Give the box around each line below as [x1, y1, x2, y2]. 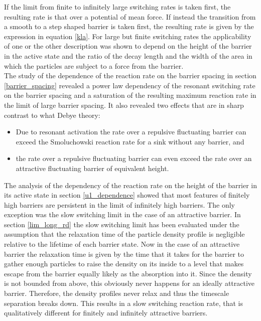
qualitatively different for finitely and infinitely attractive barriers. [4, 307, 208, 318]
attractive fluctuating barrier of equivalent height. [16, 163, 169, 173]
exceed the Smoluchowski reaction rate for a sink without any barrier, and [16, 136, 244, 146]
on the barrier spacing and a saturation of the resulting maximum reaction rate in [4, 90, 256, 100]
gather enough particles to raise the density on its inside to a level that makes [4, 258, 244, 269]
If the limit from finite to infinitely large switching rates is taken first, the [4, 2, 231, 12]
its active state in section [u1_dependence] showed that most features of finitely [4, 190, 250, 200]
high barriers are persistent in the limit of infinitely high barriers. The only [4, 199, 235, 210]
